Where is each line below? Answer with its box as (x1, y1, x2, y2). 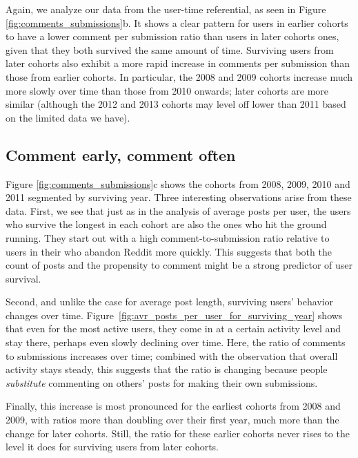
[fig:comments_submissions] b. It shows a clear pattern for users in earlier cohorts (6, 15, 348, 30)
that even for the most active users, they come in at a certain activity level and (6, 321, 341, 336)
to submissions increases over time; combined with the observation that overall (6, 348, 338, 363)
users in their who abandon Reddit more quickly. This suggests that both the (6, 244, 332, 258)
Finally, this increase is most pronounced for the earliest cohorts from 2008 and (6, 399, 341, 413)
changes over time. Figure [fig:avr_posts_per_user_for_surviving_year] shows (6, 307, 343, 322)
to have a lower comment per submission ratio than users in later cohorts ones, (6, 29, 339, 44)
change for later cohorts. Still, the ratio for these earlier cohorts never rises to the (6, 426, 350, 440)
